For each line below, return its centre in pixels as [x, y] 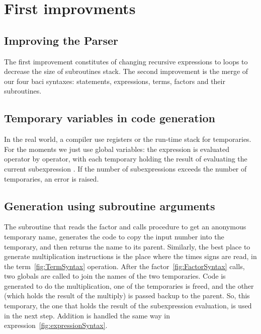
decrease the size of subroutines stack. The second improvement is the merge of [126, 71]
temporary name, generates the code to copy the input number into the [114, 236]
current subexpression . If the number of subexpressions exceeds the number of [125, 168]
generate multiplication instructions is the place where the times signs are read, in [130, 256]
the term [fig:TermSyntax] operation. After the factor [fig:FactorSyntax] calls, [124, 266]
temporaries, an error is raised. [52, 178]
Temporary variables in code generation [110, 118]
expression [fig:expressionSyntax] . [56, 325]
